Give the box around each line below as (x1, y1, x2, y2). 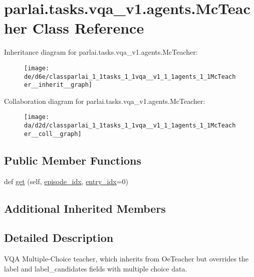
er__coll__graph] (24, 130, 82, 137)
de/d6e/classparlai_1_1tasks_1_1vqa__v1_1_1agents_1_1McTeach (24, 73, 236, 80)
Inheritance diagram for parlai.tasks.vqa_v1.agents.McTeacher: (4, 47, 198, 57)
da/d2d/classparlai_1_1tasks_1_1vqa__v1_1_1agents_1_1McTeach (24, 122, 236, 129)
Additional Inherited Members (4, 200, 166, 216)
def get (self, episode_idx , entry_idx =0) (4, 176, 128, 186)
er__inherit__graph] (24, 81, 93, 89)
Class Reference (32, 18, 144, 38)
